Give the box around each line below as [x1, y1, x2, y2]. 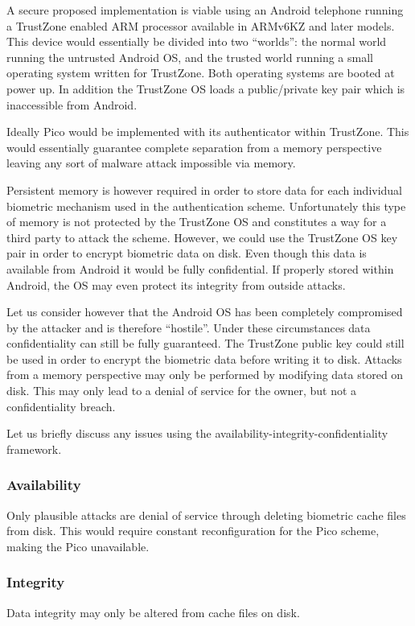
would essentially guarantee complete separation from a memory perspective [6, 138, 382, 155]
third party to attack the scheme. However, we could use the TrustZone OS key [6, 229, 398, 245]
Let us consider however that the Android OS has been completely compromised [6, 303, 403, 320]
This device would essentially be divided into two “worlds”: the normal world [6, 33, 387, 50]
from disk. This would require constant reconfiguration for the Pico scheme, [6, 522, 380, 539]
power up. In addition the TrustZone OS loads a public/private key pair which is [6, 80, 405, 97]
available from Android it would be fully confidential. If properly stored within [6, 260, 394, 277]
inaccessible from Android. [6, 96, 138, 113]
